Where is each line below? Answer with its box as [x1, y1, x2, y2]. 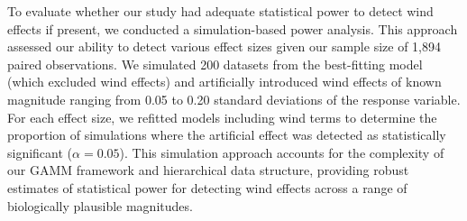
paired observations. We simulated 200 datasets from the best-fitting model [7, 54, 423, 73]
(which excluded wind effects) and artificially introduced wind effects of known [7, 72, 442, 91]
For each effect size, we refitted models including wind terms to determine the [7, 107, 437, 126]
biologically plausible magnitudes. [7, 196, 193, 215]
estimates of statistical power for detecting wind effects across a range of [7, 178, 407, 197]
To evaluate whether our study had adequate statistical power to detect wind [7, 2, 434, 20]
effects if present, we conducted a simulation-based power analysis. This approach [7, 19, 458, 38]
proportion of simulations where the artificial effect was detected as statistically [7, 125, 446, 144]
